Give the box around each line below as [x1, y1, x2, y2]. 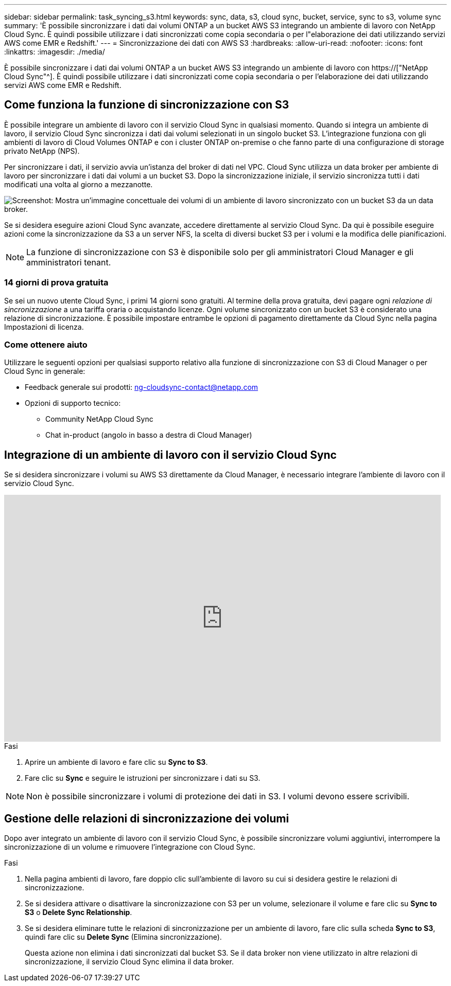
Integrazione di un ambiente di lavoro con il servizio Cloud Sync [4, 448, 337, 461]
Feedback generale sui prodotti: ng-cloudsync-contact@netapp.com [25, 383, 258, 392]
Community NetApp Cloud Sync [45, 415, 153, 424]
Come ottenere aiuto [4, 339, 88, 350]
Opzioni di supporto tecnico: [25, 399, 121, 408]
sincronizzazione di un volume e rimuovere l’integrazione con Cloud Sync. [4, 842, 255, 852]
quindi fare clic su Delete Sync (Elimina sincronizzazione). [25, 933, 222, 942]
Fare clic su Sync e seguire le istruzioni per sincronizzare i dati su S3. [25, 774, 261, 783]
